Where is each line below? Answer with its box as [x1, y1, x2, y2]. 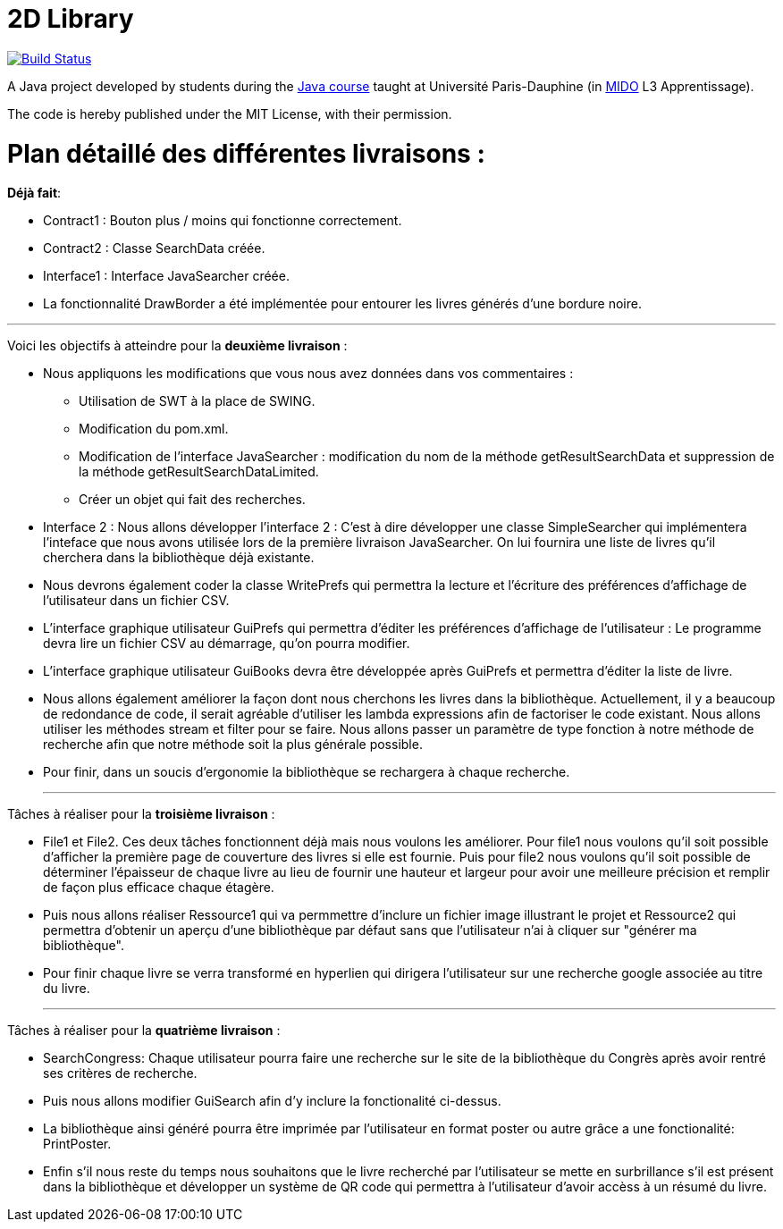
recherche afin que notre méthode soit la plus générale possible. [43, 737, 423, 753]
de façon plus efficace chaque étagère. [43, 880, 274, 896]
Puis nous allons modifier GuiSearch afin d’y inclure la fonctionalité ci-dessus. [43, 1093, 501, 1109]
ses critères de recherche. [43, 1065, 198, 1082]
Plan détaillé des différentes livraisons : [7, 138, 485, 169]
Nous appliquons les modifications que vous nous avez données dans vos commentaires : [43, 366, 574, 382]
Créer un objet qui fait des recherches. [79, 492, 306, 508]
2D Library [7, 4, 134, 34]
